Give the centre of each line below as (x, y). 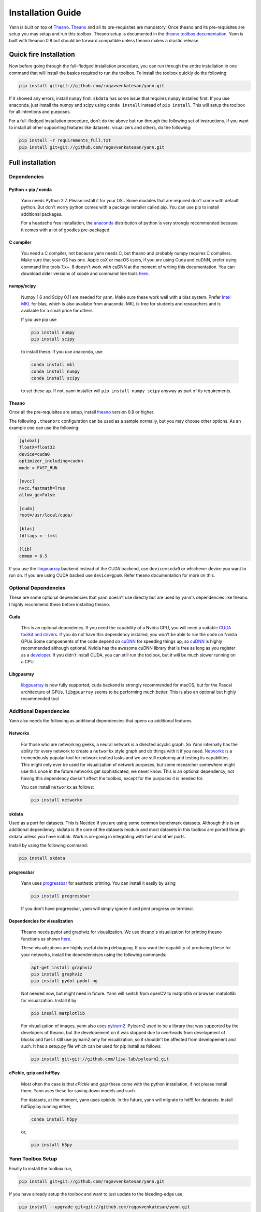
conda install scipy (55, 378)
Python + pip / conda (30, 190)
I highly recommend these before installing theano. (60, 604)
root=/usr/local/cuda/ (46, 515)
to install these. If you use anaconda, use (62, 352)
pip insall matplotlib (58, 1013)
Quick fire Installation (42, 55)
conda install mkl (53, 365)
